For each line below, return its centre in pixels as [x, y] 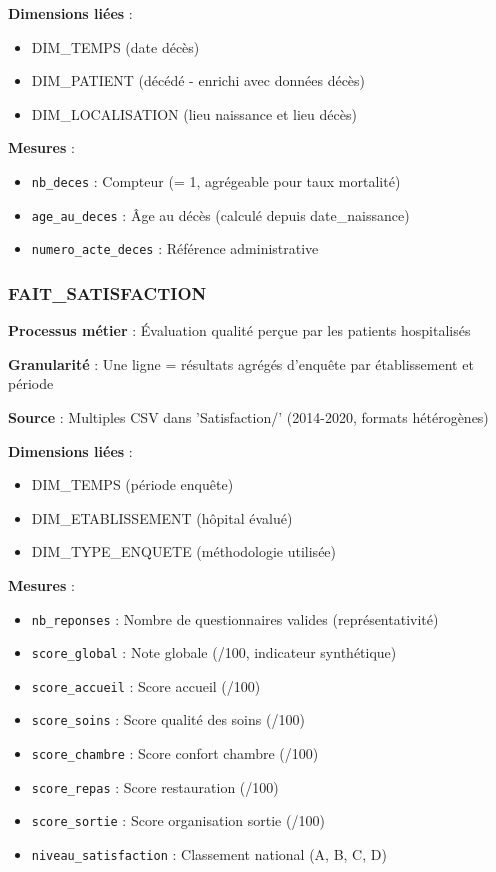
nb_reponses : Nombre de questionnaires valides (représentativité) [235, 618]
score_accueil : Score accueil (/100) [146, 685]
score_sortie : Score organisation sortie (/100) [178, 820]
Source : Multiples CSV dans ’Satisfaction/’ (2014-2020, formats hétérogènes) [248, 416]
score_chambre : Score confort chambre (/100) [175, 753]
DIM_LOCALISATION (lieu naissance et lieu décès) [194, 113]
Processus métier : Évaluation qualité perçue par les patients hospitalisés [239, 330]
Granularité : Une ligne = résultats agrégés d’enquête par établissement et [241, 363]
